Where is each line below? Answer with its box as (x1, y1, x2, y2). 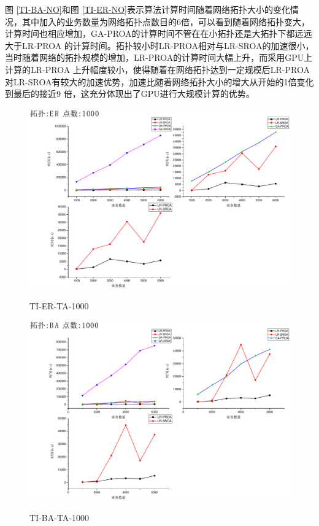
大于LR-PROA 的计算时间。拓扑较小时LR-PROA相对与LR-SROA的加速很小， (5, 39, 314, 52)
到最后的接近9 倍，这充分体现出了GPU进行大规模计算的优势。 (5, 87, 255, 100)
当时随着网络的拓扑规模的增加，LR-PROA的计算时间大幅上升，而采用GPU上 (5, 51, 313, 64)
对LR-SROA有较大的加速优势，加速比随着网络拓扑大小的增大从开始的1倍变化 (5, 75, 314, 88)
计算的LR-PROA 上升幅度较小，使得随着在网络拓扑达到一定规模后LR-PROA (5, 63, 310, 75)
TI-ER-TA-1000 (29, 299, 89, 312)
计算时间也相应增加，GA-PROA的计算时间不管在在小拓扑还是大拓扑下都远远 (5, 27, 312, 40)
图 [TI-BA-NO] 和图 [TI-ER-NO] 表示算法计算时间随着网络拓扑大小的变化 (5, 3, 290, 15)
